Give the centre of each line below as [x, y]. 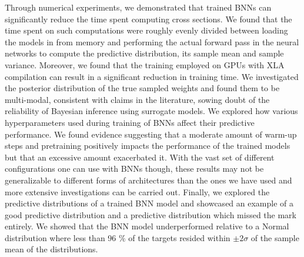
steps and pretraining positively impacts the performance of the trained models [148, 146]
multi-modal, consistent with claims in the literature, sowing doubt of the [137, 99]
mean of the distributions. [51, 249]
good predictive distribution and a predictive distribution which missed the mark [151, 214]
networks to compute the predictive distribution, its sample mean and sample [144, 53]
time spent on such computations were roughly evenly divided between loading [146, 30]
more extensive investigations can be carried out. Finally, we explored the [137, 191]
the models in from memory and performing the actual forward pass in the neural [152, 41]
